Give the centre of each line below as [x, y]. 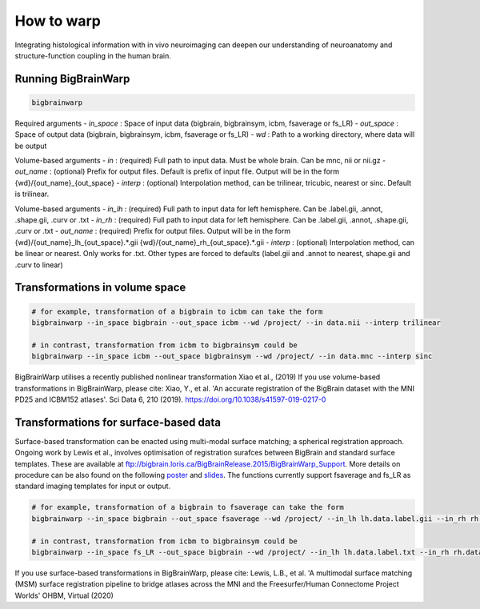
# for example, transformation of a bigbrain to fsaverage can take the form [188, 507]
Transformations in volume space [100, 288]
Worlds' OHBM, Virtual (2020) [64, 595]
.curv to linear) [39, 265]
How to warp [58, 21]
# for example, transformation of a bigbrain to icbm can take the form [177, 311]
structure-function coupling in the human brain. [93, 55]
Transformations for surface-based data [118, 422]
